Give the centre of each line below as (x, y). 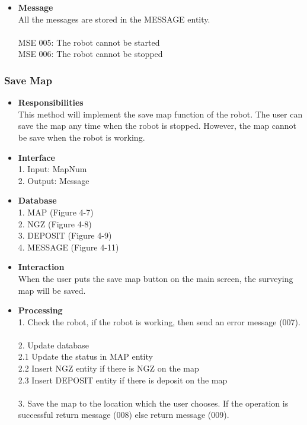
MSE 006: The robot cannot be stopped (90, 54)
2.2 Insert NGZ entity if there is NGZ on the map (108, 368)
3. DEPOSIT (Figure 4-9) (65, 235)
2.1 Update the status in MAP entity (85, 356)
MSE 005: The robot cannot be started (89, 42)
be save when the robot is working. (81, 137)
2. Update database (53, 345)
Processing (40, 310)
